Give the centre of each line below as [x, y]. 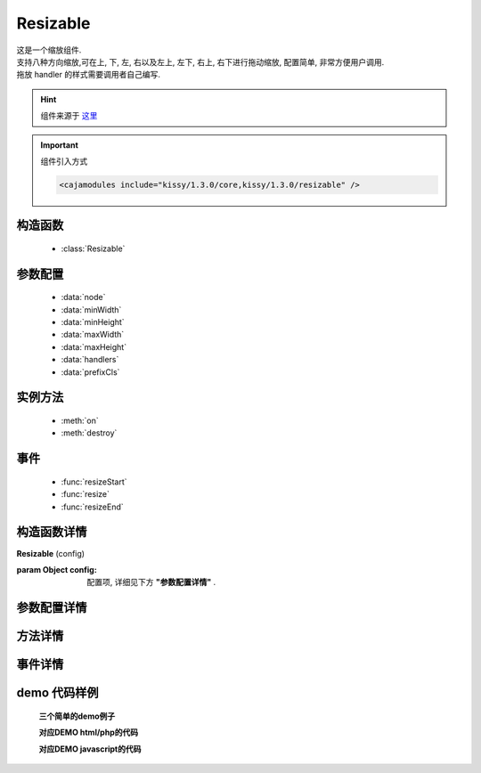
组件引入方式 [64, 161]
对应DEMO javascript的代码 [90, 749]
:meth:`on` [80, 421]
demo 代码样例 [57, 693]
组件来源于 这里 [69, 116]
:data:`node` [83, 297]
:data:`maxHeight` [94, 346]
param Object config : [57, 569]
